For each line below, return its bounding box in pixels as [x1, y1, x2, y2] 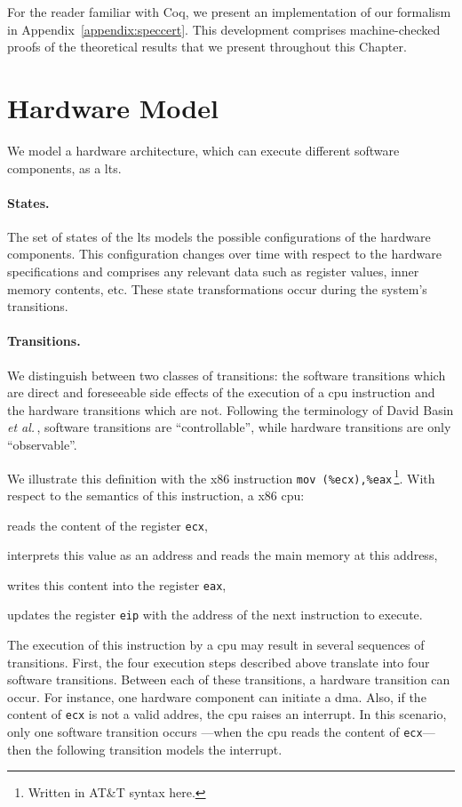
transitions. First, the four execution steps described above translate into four [7, 652, 430, 671]
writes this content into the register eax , [7, 575, 227, 594]
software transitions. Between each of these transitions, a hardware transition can [7, 670, 450, 689]
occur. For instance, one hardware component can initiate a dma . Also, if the [7, 687, 426, 706]
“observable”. [7, 435, 77, 454]
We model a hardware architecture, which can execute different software [7, 140, 400, 159]
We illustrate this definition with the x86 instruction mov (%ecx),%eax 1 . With [7, 466, 435, 487]
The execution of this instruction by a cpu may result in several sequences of [7, 635, 425, 654]
